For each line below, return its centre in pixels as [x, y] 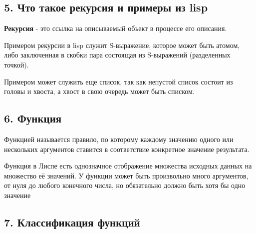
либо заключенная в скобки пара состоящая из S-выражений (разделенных [117, 55]
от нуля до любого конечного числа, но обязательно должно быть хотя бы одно [125, 185]
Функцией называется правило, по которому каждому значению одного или [119, 139]
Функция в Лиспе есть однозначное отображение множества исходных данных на [128, 166]
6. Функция [33, 118]
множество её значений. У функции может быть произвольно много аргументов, [126, 175]
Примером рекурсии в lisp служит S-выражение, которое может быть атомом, [122, 45]
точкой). [16, 64]
